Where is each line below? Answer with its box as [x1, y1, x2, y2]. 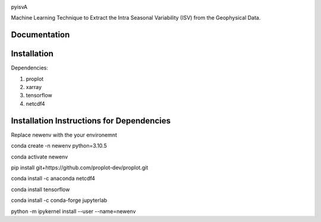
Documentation [11, 30, 70, 40]
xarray [26, 84, 42, 91]
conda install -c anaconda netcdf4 [11, 175, 95, 182]
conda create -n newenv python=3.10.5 [11, 142, 107, 150]
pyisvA [11, 4, 28, 10]
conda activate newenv [11, 153, 68, 160]
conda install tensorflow [11, 186, 70, 193]
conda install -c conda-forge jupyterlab [11, 196, 108, 204]
